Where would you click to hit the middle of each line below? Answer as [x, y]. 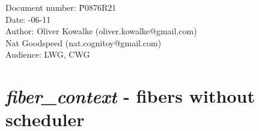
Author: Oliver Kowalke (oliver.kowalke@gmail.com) [101, 31]
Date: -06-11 [28, 19]
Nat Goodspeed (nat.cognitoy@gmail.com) [84, 42]
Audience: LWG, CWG [48, 54]
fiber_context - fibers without [130, 96]
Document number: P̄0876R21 [61, 7]
